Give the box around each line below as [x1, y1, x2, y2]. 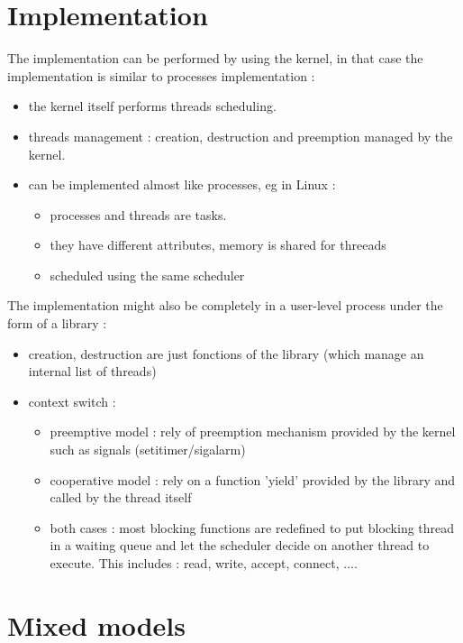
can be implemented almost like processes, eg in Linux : [28, 175, 336, 194]
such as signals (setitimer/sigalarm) [50, 440, 246, 459]
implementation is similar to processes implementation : [7, 66, 315, 85]
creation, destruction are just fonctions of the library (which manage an [28, 344, 424, 363]
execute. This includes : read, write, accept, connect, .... [50, 554, 358, 572]
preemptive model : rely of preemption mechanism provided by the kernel [50, 422, 456, 441]
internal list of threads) [28, 362, 157, 381]
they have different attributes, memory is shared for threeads [50, 235, 386, 254]
